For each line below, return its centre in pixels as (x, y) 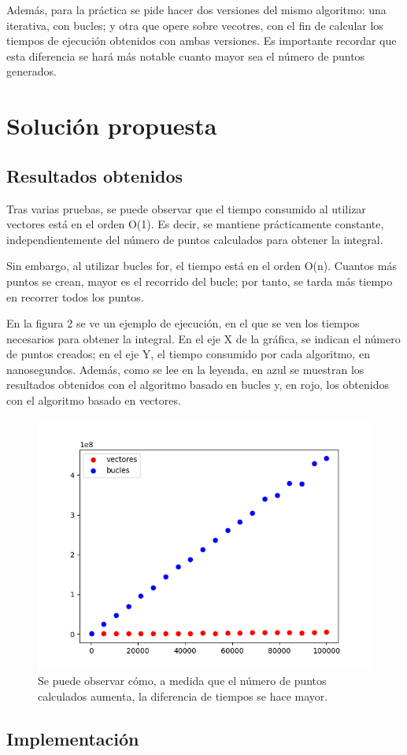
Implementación (73, 738)
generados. (31, 71)
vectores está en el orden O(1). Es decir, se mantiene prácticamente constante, (195, 224)
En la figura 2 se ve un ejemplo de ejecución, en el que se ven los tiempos (183, 323)
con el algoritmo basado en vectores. (94, 400)
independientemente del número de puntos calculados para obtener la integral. (195, 239)
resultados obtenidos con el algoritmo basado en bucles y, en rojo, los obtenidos (198, 385)
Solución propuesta (112, 126)
